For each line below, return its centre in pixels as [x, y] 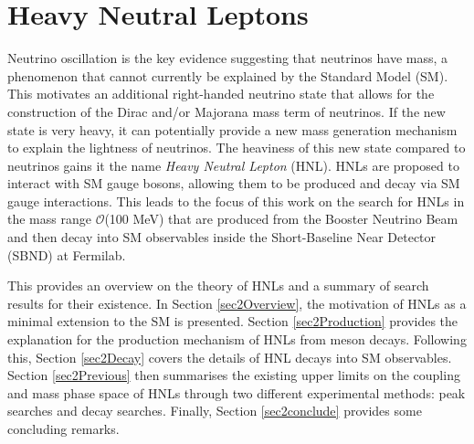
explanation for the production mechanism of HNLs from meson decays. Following [237, 339]
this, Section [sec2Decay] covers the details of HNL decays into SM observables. [230, 357]
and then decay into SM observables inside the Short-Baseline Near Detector [222, 237]
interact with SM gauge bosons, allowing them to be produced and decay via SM [234, 183]
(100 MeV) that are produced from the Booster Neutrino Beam [281, 219]
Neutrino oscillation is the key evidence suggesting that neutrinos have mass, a [228, 58]
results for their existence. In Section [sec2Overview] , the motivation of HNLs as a [237, 303]
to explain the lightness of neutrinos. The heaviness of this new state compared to [237, 148]
